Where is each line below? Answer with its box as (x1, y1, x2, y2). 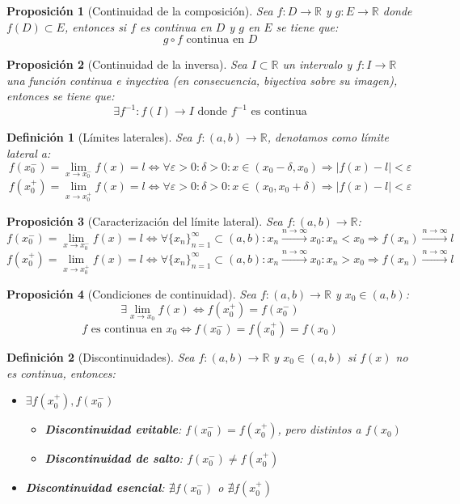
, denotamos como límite (267, 129, 389, 146)
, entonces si (64, 18, 127, 35)
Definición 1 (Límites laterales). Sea (6, 129, 192, 146)
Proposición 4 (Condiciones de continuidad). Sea (6, 285, 256, 302)
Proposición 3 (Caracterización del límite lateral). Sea (6, 212, 283, 229)
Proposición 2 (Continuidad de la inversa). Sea (6, 56, 247, 73)
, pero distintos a (277, 421, 361, 438)
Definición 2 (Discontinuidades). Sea (6, 348, 195, 365)
